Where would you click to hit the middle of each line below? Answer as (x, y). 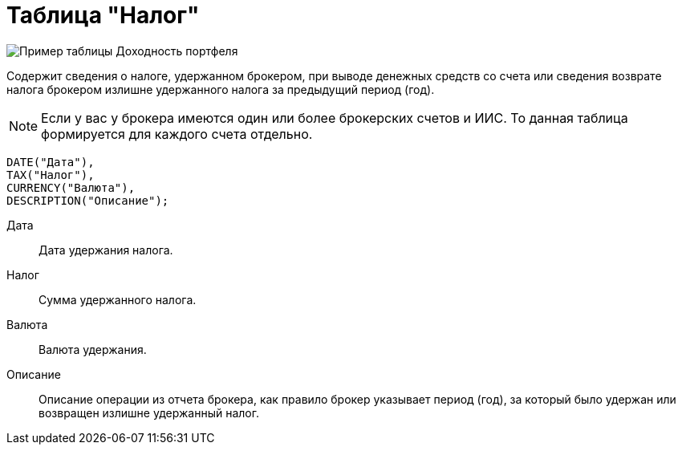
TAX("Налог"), (51, 175)
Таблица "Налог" (103, 15)
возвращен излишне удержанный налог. (149, 412)
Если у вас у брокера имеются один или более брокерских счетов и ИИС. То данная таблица (335, 118)
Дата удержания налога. (106, 250)
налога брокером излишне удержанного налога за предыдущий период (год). (221, 89)
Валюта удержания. (93, 349)
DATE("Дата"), (51, 162)
